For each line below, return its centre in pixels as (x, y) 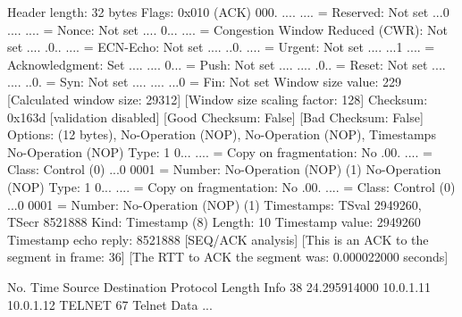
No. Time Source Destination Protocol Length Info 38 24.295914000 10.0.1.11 (219, 286)
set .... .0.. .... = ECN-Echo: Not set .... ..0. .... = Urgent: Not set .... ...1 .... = (221, 47)
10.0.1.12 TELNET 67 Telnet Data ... (110, 304)
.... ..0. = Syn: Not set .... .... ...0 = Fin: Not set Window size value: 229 (205, 82)
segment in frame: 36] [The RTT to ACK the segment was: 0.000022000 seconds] (228, 257)
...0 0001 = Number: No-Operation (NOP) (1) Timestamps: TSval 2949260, (214, 204)
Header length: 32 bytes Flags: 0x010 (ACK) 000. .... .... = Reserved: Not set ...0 (228, 12)
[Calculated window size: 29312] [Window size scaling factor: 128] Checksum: (218, 99)
